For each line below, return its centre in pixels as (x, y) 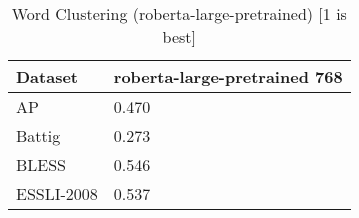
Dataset (47, 76)
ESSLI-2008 (57, 193)
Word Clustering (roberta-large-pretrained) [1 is (179, 13)
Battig (38, 135)
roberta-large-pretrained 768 (228, 76)
